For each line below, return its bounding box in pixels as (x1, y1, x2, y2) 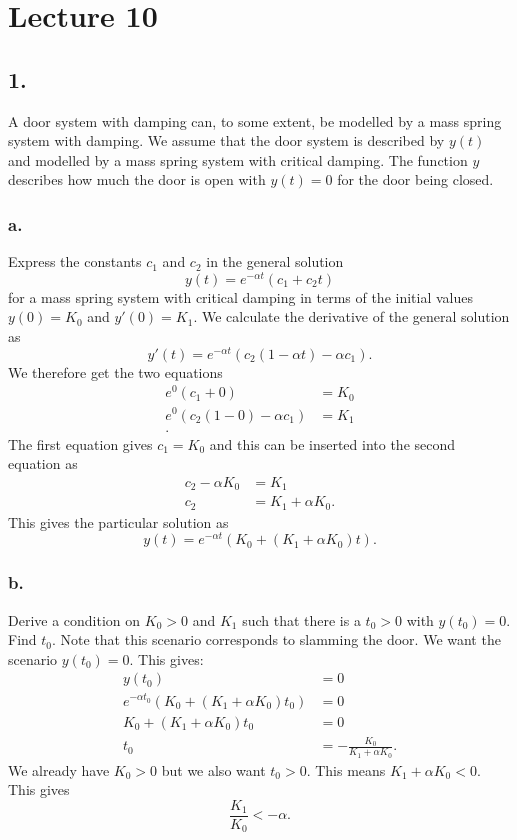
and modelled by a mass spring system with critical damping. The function (8, 149, 468, 170)
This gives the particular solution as (8, 511, 229, 532)
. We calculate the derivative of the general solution (193, 306, 510, 327)
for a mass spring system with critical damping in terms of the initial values (8, 286, 474, 307)
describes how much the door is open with (8, 169, 266, 190)
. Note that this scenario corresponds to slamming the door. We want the (52, 629, 501, 650)
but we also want (161, 759, 266, 780)
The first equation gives (8, 433, 153, 454)
